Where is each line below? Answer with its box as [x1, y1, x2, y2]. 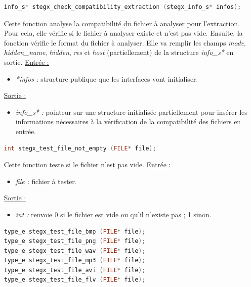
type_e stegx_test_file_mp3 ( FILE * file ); [4, 257, 146, 264]
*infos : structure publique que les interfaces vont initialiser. [15, 73, 198, 84]
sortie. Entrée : [4, 56, 49, 67]
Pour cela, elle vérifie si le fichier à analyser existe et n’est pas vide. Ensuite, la [4, 28, 243, 38]
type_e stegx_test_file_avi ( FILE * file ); [4, 266, 146, 274]
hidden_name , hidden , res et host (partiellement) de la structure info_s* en [4, 47, 234, 57]
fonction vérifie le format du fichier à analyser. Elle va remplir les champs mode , [4, 37, 246, 48]
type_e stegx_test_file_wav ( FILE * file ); [4, 247, 146, 254]
